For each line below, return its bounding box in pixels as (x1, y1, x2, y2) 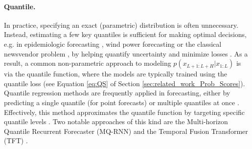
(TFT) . (4, 135, 28, 146)
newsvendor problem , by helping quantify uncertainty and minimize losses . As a (4, 48, 248, 58)
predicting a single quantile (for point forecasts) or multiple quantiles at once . (4, 97, 239, 107)
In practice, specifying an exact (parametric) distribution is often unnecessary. (4, 19, 238, 30)
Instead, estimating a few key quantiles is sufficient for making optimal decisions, (4, 29, 247, 39)
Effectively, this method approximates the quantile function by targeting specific (4, 107, 245, 117)
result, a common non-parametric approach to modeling (4, 58, 171, 68)
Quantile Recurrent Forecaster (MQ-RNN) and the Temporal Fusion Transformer (4, 126, 248, 136)
